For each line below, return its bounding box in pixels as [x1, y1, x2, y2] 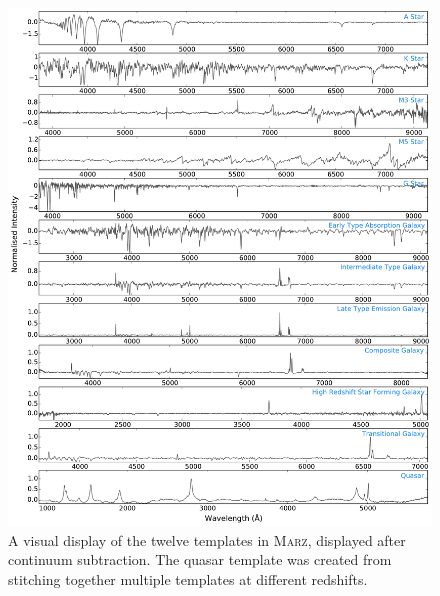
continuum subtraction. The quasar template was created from [8, 549, 392, 570]
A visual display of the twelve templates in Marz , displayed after [8, 529, 406, 550]
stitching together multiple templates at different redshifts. [8, 568, 368, 589]
